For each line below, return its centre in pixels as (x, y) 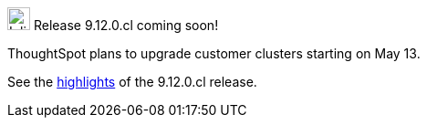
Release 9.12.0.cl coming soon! (126, 25)
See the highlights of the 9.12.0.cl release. (132, 82)
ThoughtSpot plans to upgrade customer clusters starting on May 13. (214, 53)
